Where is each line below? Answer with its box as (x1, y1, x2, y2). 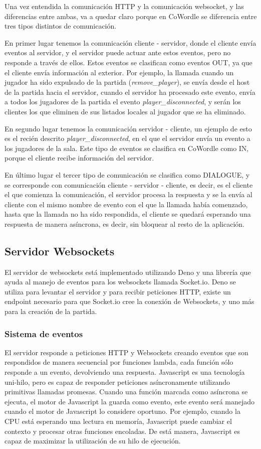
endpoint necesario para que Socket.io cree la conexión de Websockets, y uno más (5, 296, 254, 307)
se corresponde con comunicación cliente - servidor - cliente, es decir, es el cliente (5, 179, 253, 190)
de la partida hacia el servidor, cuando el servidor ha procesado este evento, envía (5, 86, 255, 97)
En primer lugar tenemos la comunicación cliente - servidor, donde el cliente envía (5, 37, 256, 48)
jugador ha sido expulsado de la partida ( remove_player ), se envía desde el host (5, 77, 250, 87)
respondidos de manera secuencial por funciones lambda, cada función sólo (5, 357, 233, 367)
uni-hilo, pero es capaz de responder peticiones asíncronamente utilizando (5, 376, 230, 387)
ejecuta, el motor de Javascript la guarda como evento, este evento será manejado (5, 396, 255, 406)
